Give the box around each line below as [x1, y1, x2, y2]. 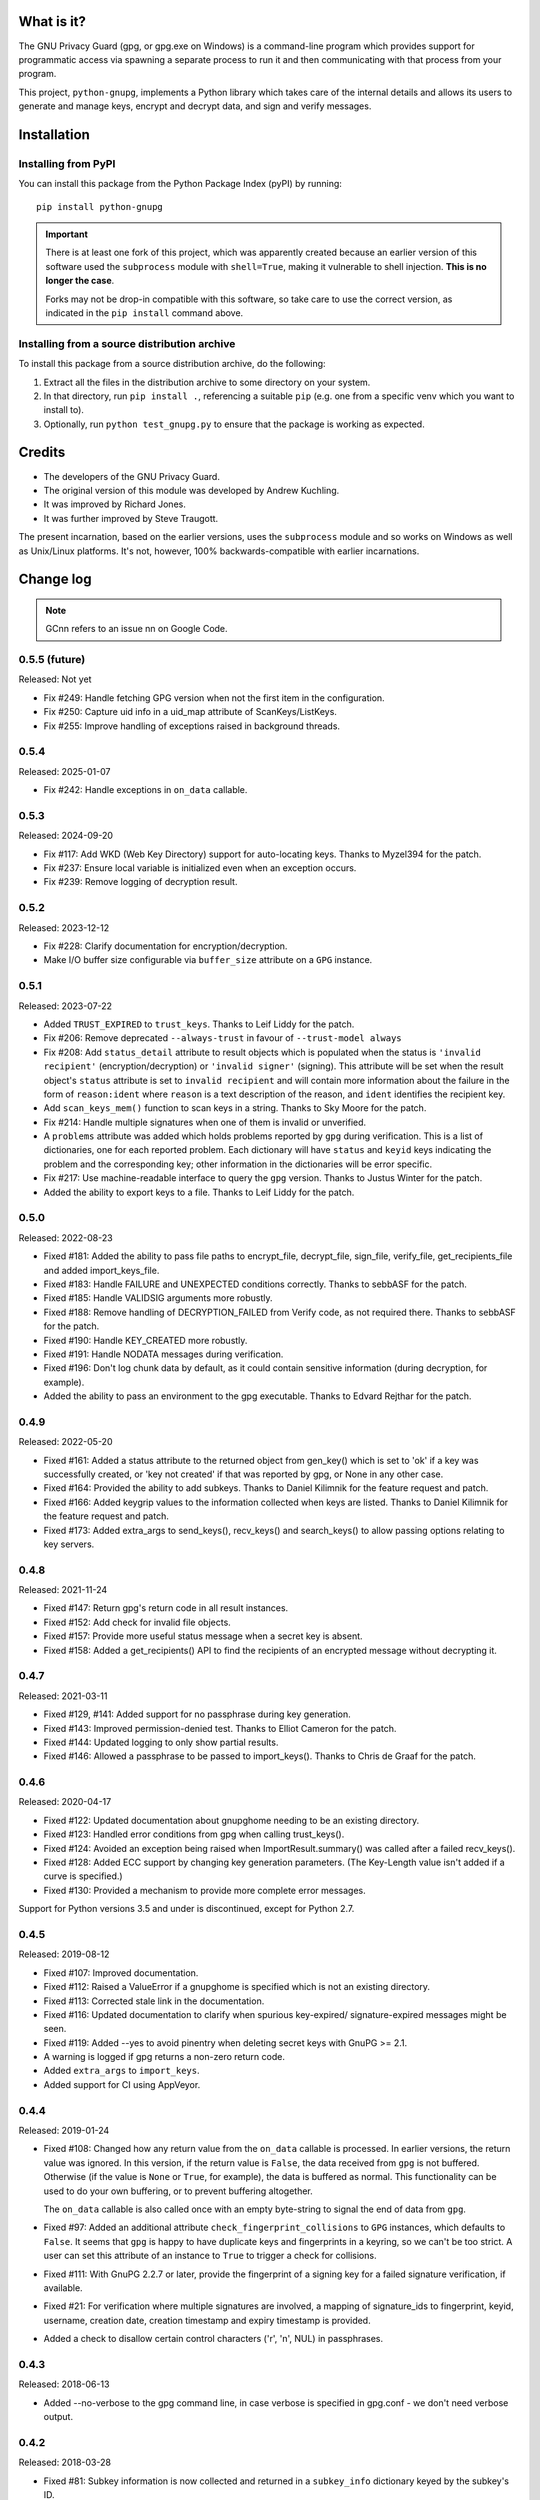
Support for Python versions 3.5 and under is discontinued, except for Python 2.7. [18, 1903, 355, 1915]
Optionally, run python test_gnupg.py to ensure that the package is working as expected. [43, 418, 425, 430]
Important [45, 228, 89, 240]
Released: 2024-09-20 [18, 830, 114, 842]
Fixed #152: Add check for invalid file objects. [43, 1616, 232, 1628]
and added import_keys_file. [43, 1264, 160, 1276]
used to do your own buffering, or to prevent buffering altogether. [43, 2185, 314, 2197]
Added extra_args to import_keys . [43, 2065, 200, 2077]
